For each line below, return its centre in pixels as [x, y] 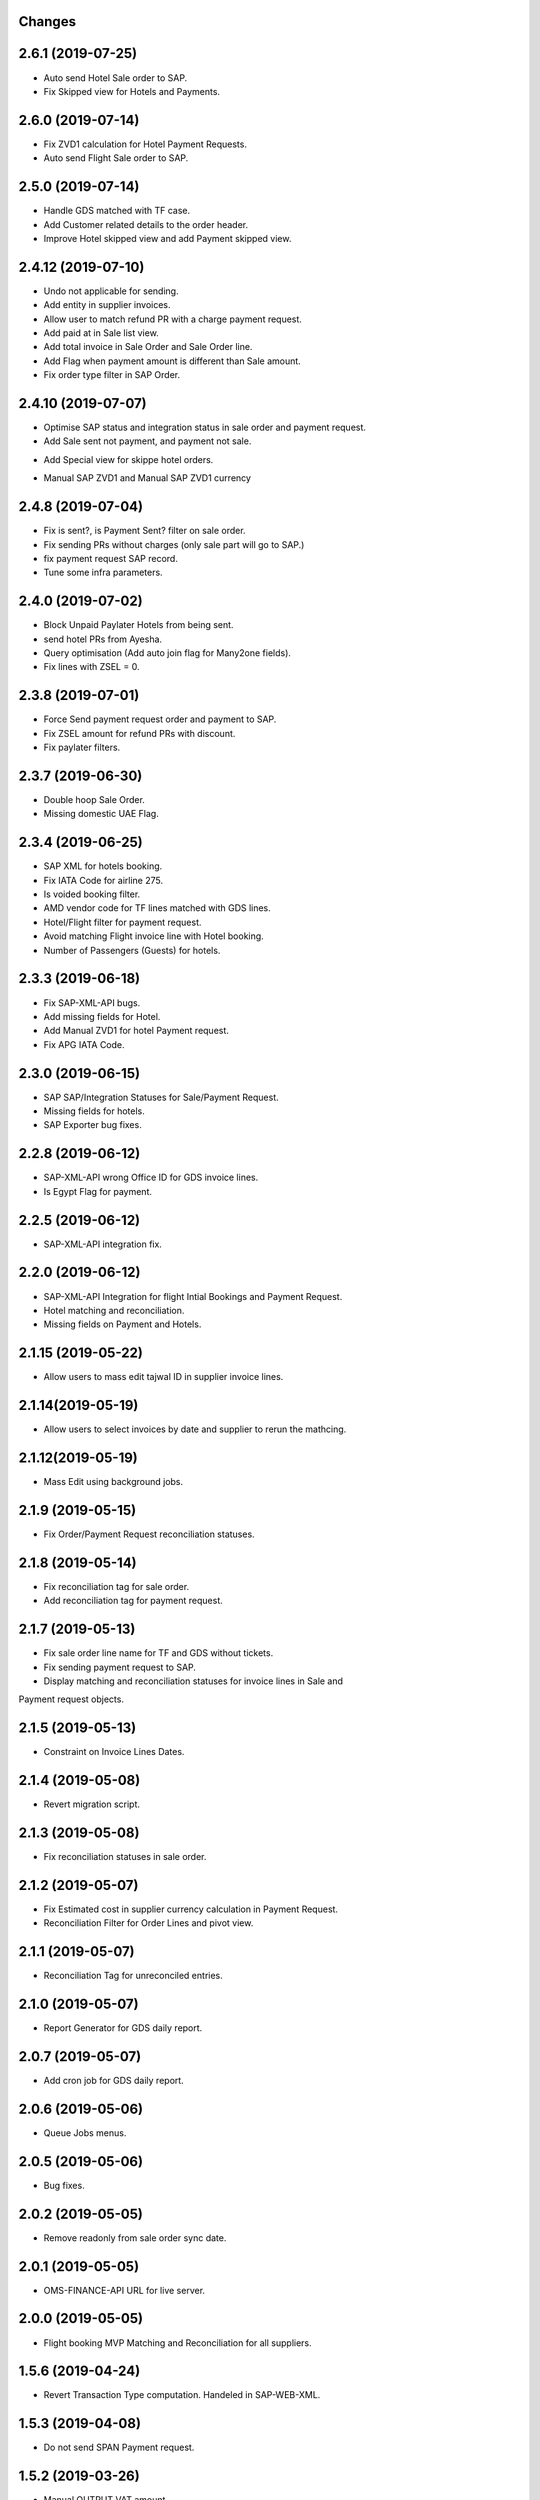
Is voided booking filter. [92, 894]
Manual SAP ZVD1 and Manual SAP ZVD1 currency [147, 478]
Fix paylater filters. [82, 747]
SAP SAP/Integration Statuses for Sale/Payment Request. [161, 1097]
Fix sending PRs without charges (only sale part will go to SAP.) [174, 544]
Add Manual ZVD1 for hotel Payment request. [136, 1031]
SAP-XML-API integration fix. [102, 1244]
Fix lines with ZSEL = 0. [91, 667]
